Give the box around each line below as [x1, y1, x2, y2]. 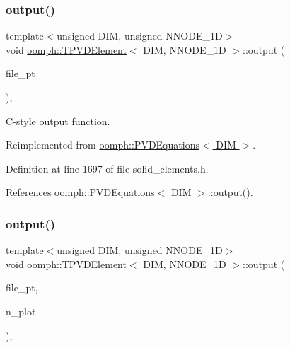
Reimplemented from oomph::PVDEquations [6, 137, 199, 152]
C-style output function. [6, 113, 110, 128]
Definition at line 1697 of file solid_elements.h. [6, 161, 209, 175]
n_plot [6, 303, 36, 318]
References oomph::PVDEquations [6, 185, 155, 199]
